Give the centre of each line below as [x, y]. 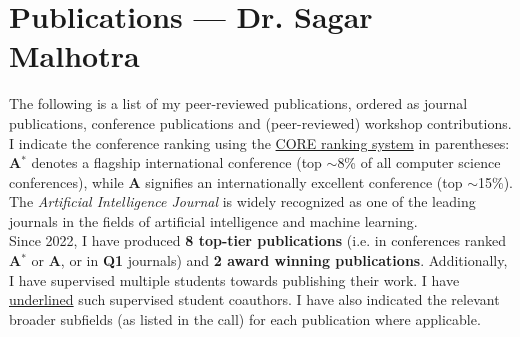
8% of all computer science [419, 162]
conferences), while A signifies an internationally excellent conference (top [236, 181]
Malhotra [74, 55]
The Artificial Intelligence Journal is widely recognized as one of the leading [242, 201]
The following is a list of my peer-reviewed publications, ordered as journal [238, 103]
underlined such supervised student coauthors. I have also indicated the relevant [254, 299]
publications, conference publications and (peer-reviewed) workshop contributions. [260, 122]
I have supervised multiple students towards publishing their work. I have [234, 279]
